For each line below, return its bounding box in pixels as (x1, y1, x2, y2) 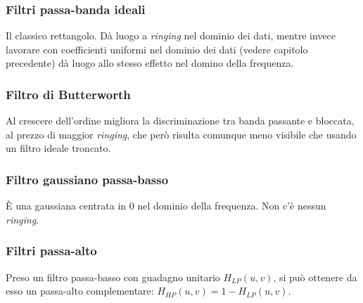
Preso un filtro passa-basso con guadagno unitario (6, 269, 220, 284)
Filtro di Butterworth (6, 85, 131, 103)
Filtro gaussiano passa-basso (6, 170, 169, 188)
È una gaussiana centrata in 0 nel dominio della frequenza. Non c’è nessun (6, 198, 326, 213)
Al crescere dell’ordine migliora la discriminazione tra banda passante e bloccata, (6, 113, 355, 128)
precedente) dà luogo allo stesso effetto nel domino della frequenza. (6, 56, 294, 70)
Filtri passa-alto (6, 242, 97, 259)
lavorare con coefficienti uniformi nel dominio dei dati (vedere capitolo (6, 41, 308, 56)
